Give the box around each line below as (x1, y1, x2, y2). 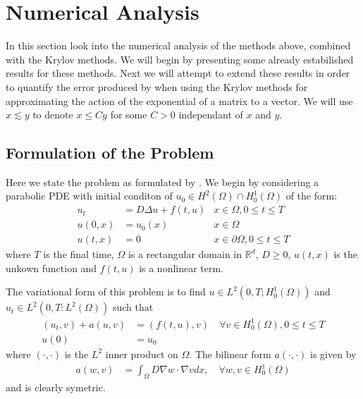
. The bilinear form (189, 346, 271, 361)
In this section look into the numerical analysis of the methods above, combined (6, 38, 351, 53)
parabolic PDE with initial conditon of (6, 188, 173, 203)
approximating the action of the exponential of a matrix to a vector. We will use (6, 93, 353, 108)
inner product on (105, 346, 178, 361)
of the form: (285, 188, 338, 203)
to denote (32, 107, 73, 122)
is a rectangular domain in (128, 247, 242, 262)
